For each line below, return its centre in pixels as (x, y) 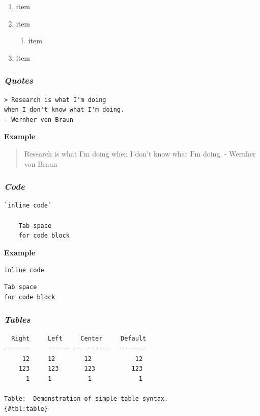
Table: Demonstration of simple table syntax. (86, 398)
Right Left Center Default (79, 339)
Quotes (19, 80)
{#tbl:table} (26, 409)
